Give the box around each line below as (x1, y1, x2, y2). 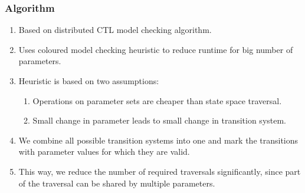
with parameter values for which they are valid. (18, 145, 190, 158)
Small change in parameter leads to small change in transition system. (32, 114, 287, 127)
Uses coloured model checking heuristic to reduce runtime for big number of (18, 43, 293, 55)
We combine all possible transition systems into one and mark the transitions (18, 134, 299, 146)
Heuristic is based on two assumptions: (18, 75, 159, 86)
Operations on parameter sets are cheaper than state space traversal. (32, 94, 282, 107)
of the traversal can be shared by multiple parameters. (18, 177, 215, 189)
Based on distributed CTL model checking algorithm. (18, 24, 212, 36)
